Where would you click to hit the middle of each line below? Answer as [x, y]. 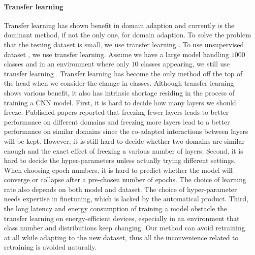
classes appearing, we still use [185, 64]
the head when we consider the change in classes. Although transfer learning [119, 83]
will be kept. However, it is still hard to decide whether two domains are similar [124, 141]
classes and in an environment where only [67, 64]
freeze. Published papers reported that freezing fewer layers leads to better [116, 112]
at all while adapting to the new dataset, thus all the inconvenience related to [121, 237]
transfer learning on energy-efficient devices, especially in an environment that [122, 218]
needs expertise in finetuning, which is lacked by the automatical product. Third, [126, 199]
